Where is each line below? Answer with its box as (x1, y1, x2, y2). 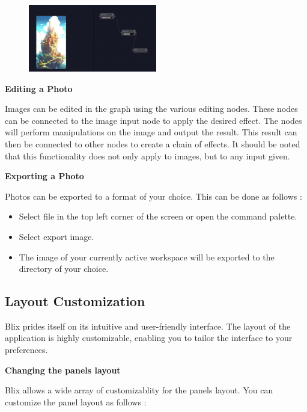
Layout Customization (5, 292, 145, 310)
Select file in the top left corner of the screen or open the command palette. (19, 210, 297, 223)
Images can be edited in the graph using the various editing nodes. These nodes (5, 102, 298, 115)
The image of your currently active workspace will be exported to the (19, 250, 275, 263)
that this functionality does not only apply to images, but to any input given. (5, 149, 290, 162)
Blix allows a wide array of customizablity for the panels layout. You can (5, 384, 273, 396)
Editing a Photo (5, 82, 73, 94)
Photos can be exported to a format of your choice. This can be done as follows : (5, 189, 302, 202)
